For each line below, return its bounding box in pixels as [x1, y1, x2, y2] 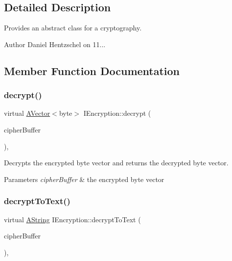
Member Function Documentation [4, 63, 180, 78]
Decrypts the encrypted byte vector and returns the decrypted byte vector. [4, 157, 229, 168]
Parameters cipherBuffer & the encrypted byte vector [4, 174, 164, 184]
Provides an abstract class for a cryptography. [4, 23, 142, 33]
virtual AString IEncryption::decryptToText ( [4, 214, 141, 224]
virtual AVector [4, 108, 50, 118]
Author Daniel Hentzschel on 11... [4, 39, 106, 49]
